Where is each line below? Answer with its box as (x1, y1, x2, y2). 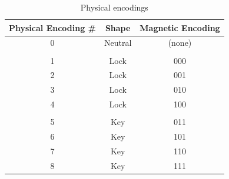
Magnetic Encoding (140, 21, 220, 33)
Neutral (104, 36, 132, 49)
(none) (168, 36, 192, 49)
